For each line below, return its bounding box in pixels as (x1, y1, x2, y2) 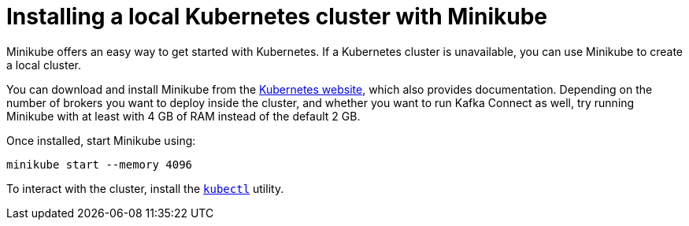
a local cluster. (6, 57, 81, 72)
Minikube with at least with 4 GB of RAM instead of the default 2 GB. (6, 109, 361, 123)
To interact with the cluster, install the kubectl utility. (6, 181, 284, 195)
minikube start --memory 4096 (6, 157, 193, 171)
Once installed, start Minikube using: (6, 133, 196, 147)
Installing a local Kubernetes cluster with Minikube (6, 3, 547, 30)
